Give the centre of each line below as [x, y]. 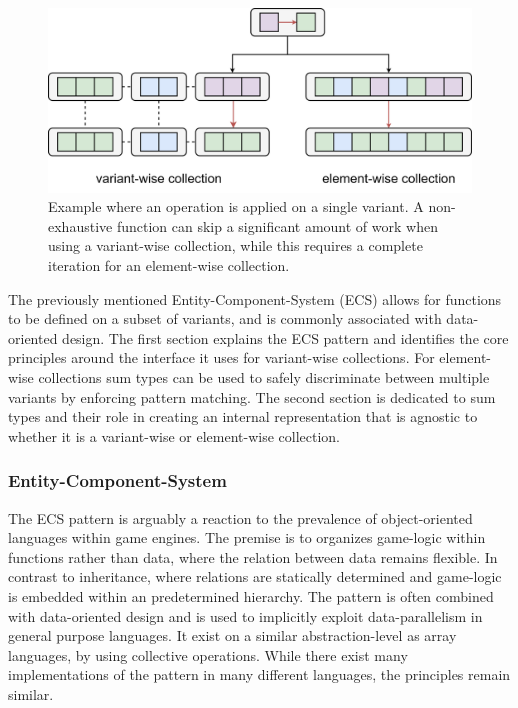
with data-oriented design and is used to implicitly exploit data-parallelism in [245, 615]
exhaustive [80, 225]
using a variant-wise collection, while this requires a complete [235, 245]
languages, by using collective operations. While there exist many [208, 654]
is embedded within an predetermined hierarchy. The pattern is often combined [251, 595]
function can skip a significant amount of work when [277, 225]
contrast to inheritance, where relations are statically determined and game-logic [255, 576]
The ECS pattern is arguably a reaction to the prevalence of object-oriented [240, 517]
